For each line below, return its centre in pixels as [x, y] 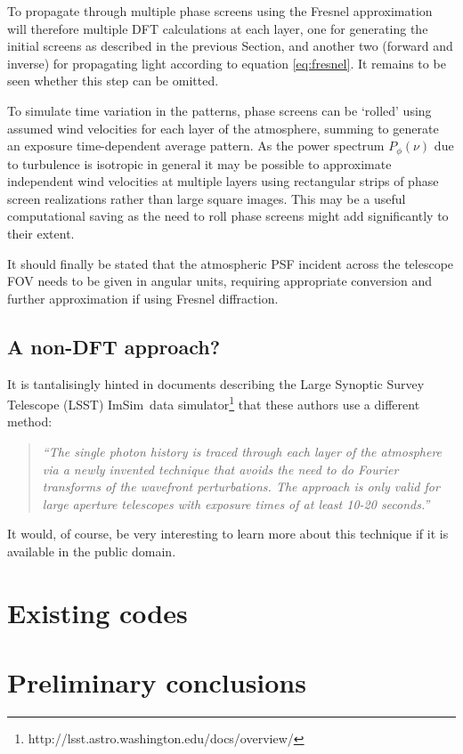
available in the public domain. [92, 551]
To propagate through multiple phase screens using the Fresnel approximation [220, 11]
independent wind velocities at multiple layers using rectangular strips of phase [223, 181]
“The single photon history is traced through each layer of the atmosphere [242, 451]
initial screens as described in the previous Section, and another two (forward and [230, 46]
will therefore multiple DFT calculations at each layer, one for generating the [218, 28]
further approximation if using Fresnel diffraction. [143, 298]
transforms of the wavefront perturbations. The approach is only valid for [241, 486]
